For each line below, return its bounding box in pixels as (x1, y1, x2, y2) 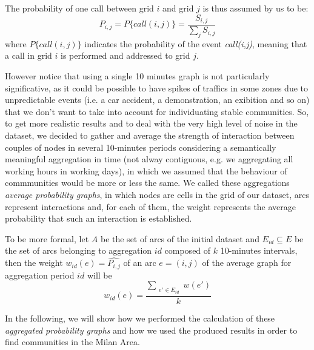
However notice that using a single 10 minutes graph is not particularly (5, 70, 270, 82)
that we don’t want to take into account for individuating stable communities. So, (5, 105, 309, 117)
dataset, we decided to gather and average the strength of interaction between (5, 129, 295, 142)
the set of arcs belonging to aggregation (5, 244, 152, 257)
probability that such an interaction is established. (5, 212, 192, 225)
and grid (162, 2, 194, 14)
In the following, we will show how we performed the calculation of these (5, 312, 275, 325)
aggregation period (5, 268, 75, 281)
